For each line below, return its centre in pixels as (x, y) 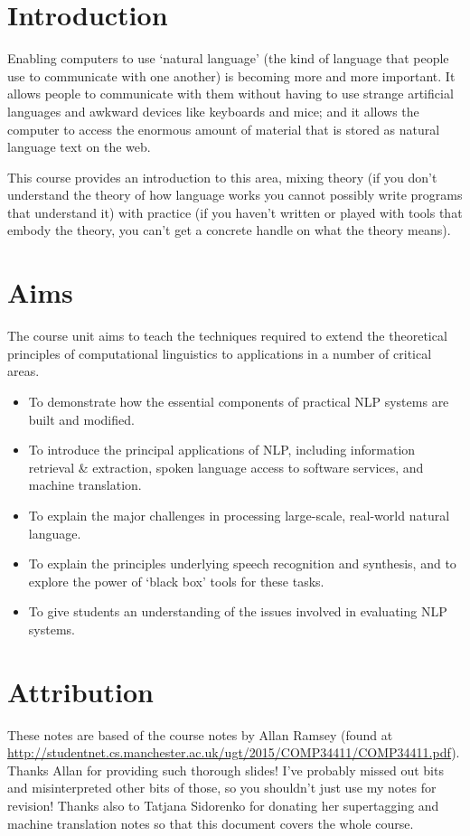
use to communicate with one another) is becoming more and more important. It (231, 75)
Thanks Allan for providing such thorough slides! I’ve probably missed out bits (226, 770)
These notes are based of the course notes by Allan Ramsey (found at (200, 734)
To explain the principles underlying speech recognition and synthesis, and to (242, 564)
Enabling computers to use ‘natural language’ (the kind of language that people (228, 58)
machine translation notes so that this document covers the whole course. (211, 823)
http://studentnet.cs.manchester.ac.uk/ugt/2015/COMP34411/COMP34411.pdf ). (234, 752)
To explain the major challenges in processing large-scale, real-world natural (239, 515)
